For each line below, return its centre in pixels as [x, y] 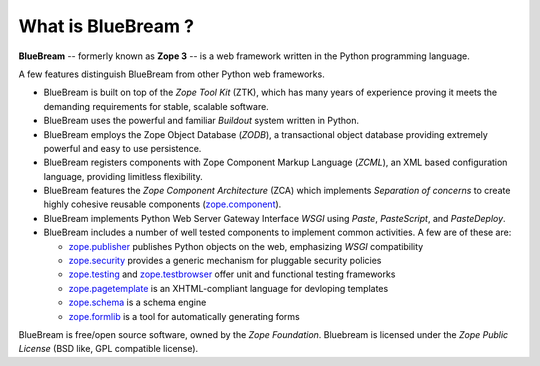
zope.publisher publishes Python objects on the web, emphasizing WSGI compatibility [246, 246]
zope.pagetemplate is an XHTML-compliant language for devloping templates [228, 288]
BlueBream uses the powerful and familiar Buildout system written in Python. [201, 121]
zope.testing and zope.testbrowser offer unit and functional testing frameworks [232, 274]
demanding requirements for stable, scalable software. [156, 106]
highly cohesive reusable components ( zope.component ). [162, 204]
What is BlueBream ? [106, 26]
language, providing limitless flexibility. [123, 176]
